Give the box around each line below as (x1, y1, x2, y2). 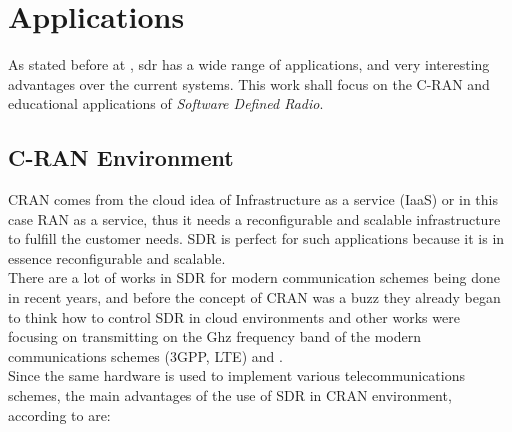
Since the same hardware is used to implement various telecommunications (8, 365, 466, 386)
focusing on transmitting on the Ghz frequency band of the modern (8, 326, 422, 347)
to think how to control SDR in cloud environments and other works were (8, 306, 460, 327)
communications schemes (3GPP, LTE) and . (8, 345, 283, 366)
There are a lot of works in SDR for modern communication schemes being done (8, 267, 500, 288)
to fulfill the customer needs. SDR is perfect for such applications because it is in (8, 228, 505, 249)
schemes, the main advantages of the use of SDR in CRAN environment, (8, 385, 452, 406)
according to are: (8, 404, 111, 425)
